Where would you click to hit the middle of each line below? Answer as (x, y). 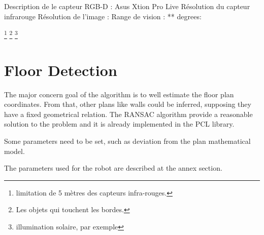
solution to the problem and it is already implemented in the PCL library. (119, 124)
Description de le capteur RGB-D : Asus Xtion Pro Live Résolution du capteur (127, 6)
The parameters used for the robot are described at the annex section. (113, 168)
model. (14, 151)
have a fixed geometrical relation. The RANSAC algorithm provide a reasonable (128, 114)
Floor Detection (61, 70)
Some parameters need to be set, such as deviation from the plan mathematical (127, 141)
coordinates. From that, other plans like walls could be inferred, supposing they (128, 104)
